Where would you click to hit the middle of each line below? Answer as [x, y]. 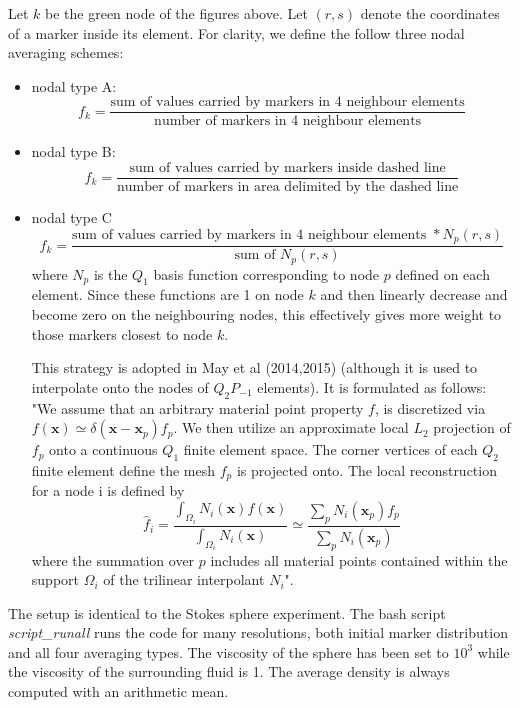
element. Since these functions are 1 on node [167, 294]
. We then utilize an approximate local [291, 427]
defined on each [442, 273]
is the [110, 273]
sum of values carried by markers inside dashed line [287, 168]
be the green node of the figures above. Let [176, 13]
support [55, 579]
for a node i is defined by [108, 490]
